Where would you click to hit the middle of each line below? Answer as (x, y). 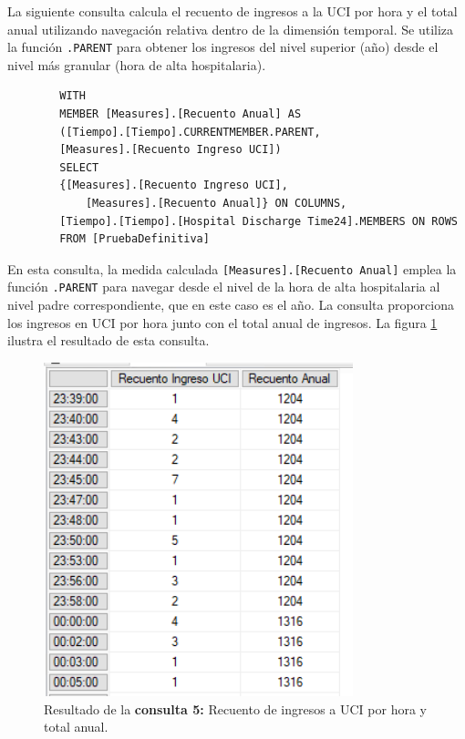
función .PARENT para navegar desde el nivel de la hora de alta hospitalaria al (224, 287)
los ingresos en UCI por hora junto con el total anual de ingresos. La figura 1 (222, 322)
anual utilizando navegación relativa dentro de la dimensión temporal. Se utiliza (231, 29)
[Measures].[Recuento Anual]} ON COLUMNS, (216, 203)
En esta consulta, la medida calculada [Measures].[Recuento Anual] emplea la (232, 268)
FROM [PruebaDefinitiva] (134, 239)
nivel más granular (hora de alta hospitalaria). (137, 64)
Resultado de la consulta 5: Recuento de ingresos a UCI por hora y (235, 708)
